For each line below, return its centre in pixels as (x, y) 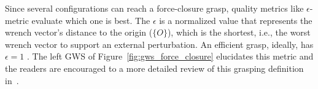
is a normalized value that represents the (236, 20)
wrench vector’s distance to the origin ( (79, 32)
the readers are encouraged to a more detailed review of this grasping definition (154, 68)
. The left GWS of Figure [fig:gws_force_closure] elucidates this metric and (170, 56)
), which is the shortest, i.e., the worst (239, 32)
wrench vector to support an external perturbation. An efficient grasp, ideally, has (159, 44)
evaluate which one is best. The (91, 20)
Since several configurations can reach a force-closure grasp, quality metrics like (154, 8)
